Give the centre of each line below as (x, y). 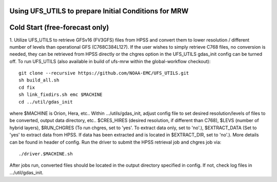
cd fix (27, 87)
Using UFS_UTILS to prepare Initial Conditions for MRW (99, 11)
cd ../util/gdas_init (46, 102)
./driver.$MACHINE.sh (46, 154)
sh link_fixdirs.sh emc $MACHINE (61, 95)
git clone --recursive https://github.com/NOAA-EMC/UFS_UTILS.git (104, 73)
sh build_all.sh (39, 80)
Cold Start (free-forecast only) (59, 27)
